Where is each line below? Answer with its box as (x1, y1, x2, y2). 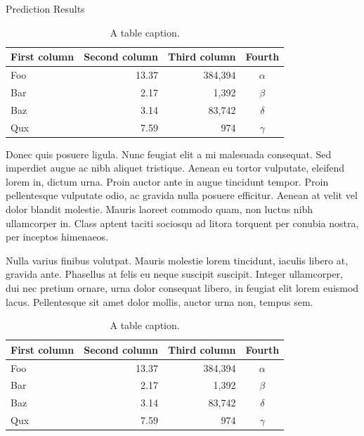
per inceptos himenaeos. (6, 229, 109, 244)
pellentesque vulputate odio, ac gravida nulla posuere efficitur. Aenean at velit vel (6, 188, 358, 203)
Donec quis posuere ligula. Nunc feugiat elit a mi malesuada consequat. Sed (6, 146, 332, 161)
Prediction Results (6, 1, 85, 15)
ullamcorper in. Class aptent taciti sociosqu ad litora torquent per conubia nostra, (6, 215, 359, 230)
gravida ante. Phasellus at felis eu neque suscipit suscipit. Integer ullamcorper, (6, 267, 344, 281)
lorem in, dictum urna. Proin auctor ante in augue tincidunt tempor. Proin (6, 174, 329, 188)
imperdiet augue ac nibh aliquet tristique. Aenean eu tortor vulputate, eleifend (6, 160, 345, 175)
